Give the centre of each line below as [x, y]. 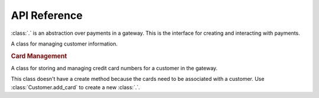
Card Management [39, 56]
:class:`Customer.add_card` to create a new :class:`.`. [75, 87]
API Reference [47, 15]
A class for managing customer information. [64, 44]
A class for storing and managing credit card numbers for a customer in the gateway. [114, 68]
